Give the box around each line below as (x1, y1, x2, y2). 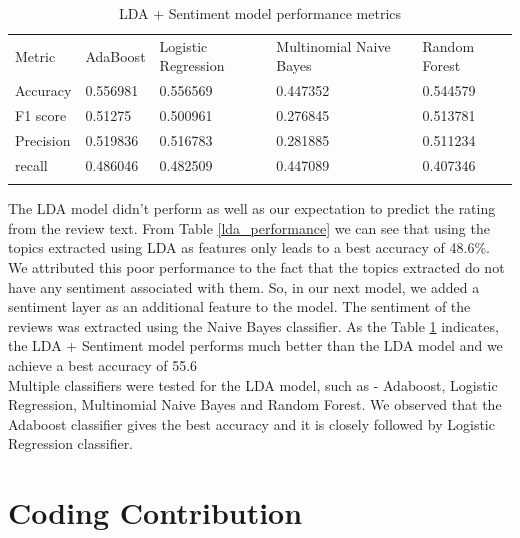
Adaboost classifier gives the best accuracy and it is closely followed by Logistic (8, 413, 495, 434)
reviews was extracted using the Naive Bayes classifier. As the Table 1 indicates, (8, 315, 499, 336)
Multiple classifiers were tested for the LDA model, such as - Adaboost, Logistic (8, 374, 498, 395)
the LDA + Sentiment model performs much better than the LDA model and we (8, 335, 503, 356)
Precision (15, 129, 71, 150)
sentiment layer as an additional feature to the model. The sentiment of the (8, 296, 471, 317)
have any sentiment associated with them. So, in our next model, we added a (8, 276, 480, 297)
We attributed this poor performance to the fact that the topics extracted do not (8, 256, 505, 277)
